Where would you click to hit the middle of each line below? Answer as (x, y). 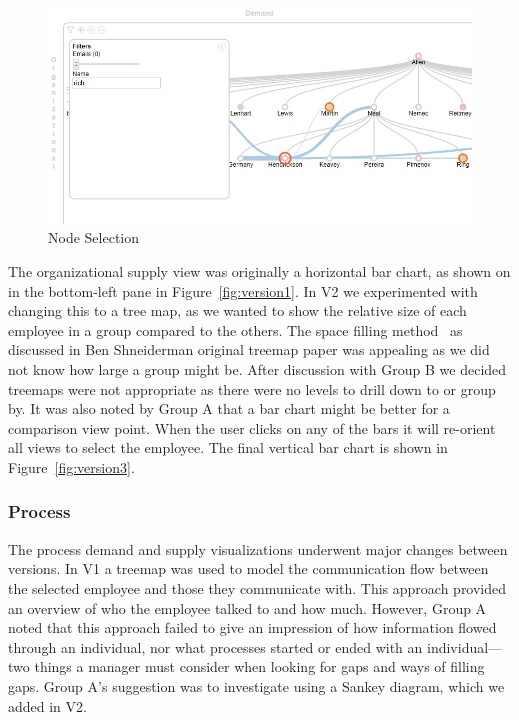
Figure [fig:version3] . (71, 466)
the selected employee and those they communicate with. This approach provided (257, 587)
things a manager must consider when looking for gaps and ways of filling (259, 666)
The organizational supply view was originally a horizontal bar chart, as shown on (259, 271)
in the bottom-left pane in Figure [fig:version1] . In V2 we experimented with (243, 290)
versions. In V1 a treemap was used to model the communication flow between (248, 568)
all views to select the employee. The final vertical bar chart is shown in (228, 447)
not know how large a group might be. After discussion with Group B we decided (257, 368)
